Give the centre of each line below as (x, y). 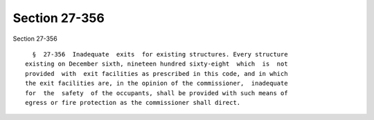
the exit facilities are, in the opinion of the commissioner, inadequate (157, 83)
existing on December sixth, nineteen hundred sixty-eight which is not (157, 64)
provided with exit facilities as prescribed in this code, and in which (157, 73)
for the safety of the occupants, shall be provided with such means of (157, 93)
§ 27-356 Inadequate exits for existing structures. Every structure (160, 54)
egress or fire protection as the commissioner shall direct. (133, 102)
